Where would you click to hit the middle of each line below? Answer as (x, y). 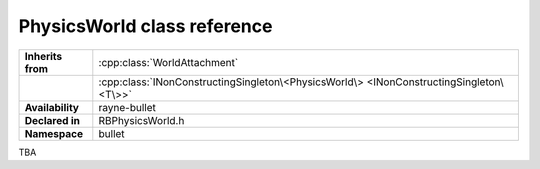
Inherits (43, 56)
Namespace (54, 133)
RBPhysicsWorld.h (141, 120)
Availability (52, 107)
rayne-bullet (127, 107)
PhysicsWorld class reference (145, 26)
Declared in (52, 120)
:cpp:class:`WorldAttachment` (168, 62)
